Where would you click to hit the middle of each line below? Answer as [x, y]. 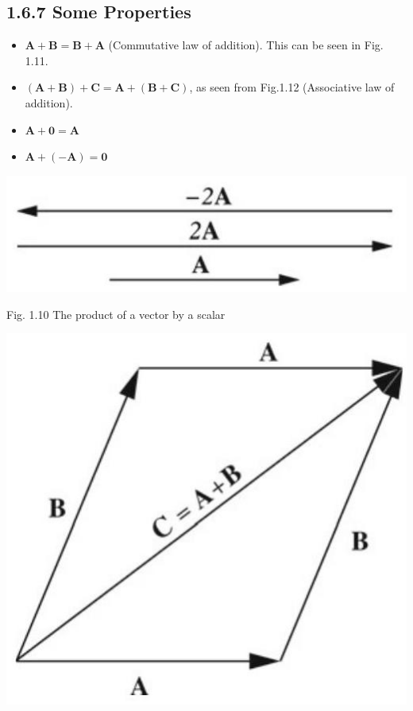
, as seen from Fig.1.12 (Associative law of [292, 87]
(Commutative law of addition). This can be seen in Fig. [246, 45]
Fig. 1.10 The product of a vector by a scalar [116, 314]
